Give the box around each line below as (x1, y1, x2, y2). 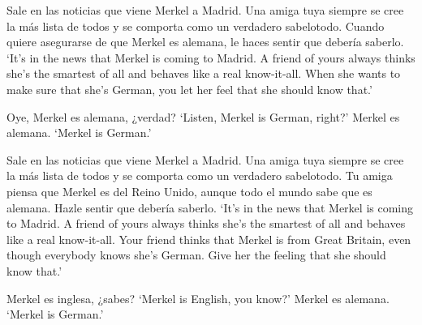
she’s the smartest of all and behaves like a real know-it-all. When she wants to (6, 65, 401, 82)
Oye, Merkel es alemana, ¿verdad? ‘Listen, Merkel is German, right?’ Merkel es (6, 108, 400, 125)
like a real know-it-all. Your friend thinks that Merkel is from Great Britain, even (6, 230, 411, 247)
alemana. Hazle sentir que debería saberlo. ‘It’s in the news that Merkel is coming (6, 199, 414, 216)
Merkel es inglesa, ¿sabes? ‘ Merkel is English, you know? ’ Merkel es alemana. (6, 289, 390, 306)
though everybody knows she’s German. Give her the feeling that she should (6, 246, 386, 263)
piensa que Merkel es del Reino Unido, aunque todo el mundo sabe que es (6, 182, 372, 199)
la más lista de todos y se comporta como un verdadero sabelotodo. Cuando (6, 17, 385, 34)
